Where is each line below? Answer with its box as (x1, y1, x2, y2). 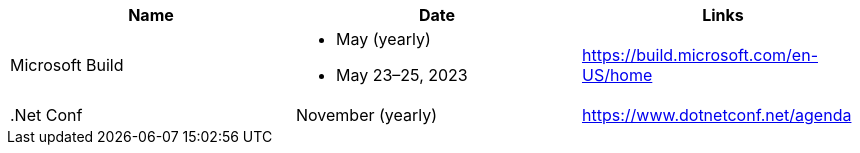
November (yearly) (295, 105, 438, 125)
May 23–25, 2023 (335, 65, 468, 85)
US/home (581, 65, 653, 85)
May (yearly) (335, 29, 431, 49)
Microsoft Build (10, 55, 124, 75)
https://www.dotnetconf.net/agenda (581, 105, 852, 125)
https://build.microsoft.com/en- (581, 45, 818, 65)
